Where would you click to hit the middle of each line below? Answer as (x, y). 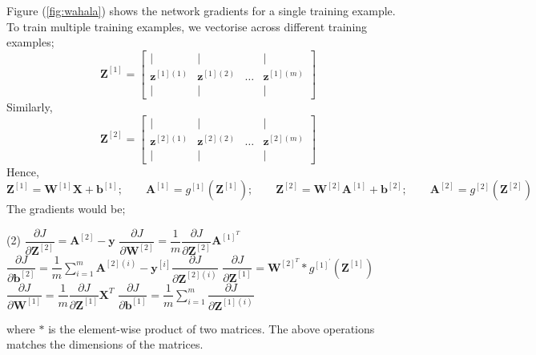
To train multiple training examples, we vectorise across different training (187, 26)
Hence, (23, 171)
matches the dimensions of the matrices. (105, 344)
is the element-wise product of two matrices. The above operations (212, 328)
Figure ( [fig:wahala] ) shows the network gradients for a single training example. (201, 10)
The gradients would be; (66, 209)
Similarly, (30, 106)
